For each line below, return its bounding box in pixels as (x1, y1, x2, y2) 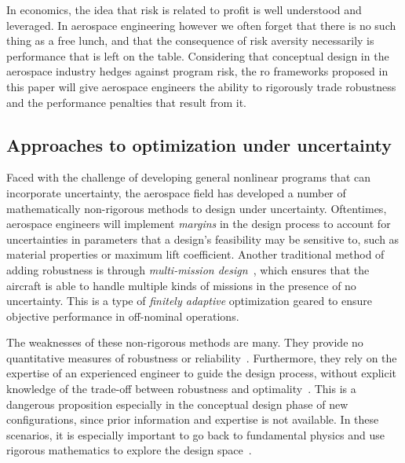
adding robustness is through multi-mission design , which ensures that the (6, 261, 370, 277)
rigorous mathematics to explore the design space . (6, 442, 252, 458)
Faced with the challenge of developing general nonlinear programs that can (6, 169, 371, 186)
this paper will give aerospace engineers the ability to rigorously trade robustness (6, 78, 396, 94)
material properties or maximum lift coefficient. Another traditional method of (6, 246, 385, 263)
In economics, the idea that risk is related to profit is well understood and (6, 2, 362, 17)
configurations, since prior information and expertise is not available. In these (6, 411, 379, 428)
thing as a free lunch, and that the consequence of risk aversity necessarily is (6, 32, 374, 49)
